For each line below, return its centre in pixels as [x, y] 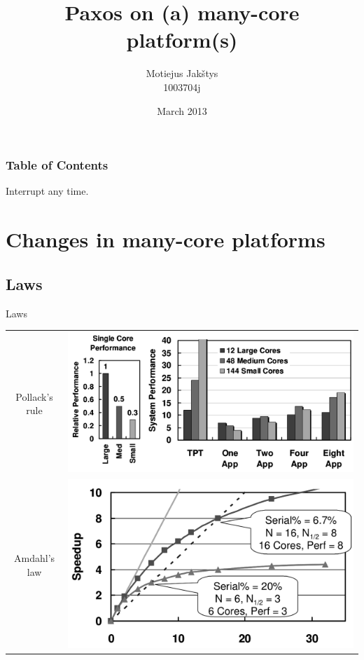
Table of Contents [57, 165]
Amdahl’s [35, 558]
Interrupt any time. [47, 191]
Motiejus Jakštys [182, 73]
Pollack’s [34, 396]
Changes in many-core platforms [166, 239]
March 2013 [182, 110]
